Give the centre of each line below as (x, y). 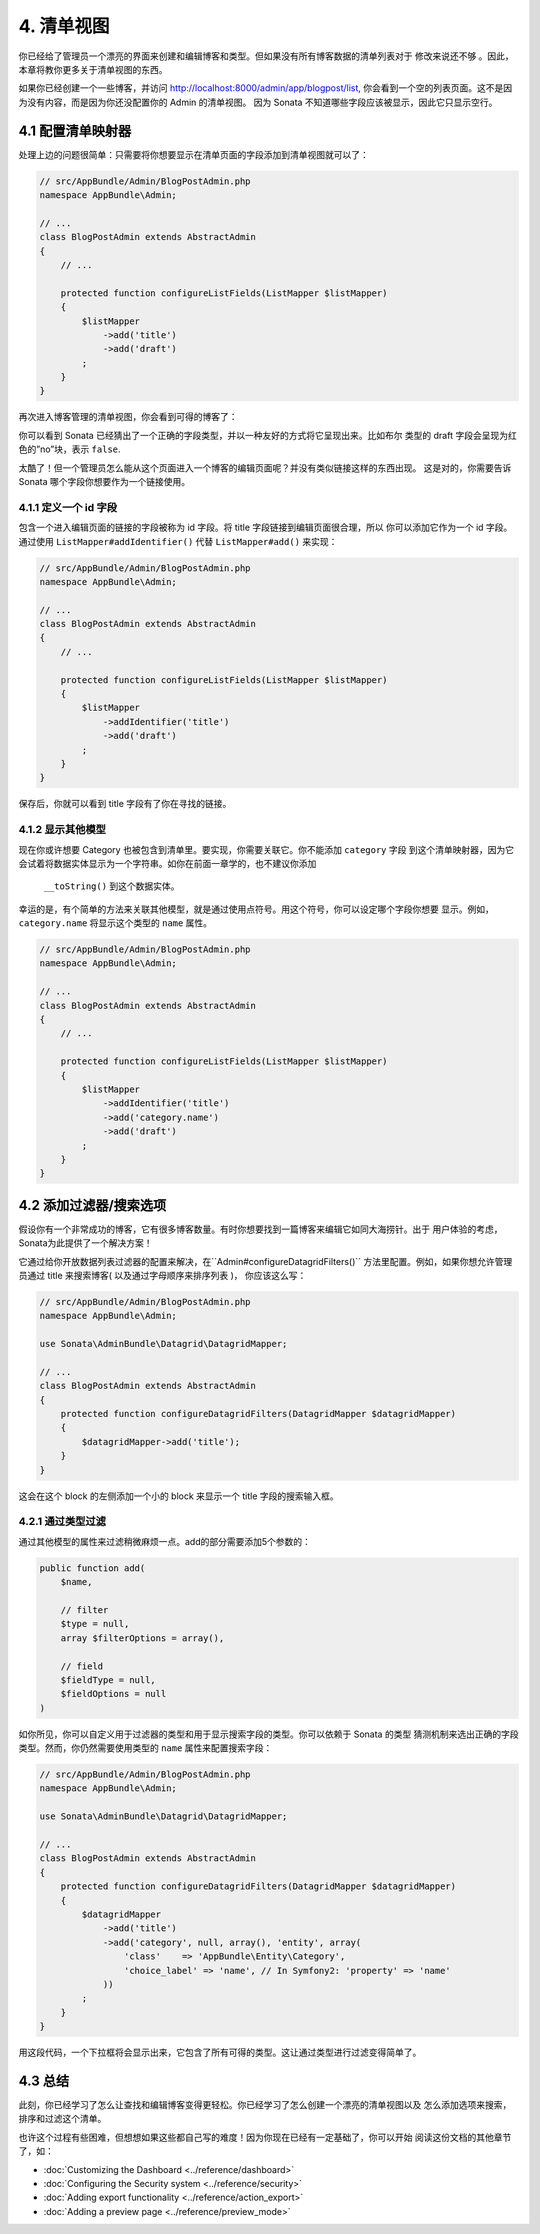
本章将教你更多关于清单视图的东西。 (93, 69)
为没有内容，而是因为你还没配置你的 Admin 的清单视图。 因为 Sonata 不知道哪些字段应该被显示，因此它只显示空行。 (258, 102)
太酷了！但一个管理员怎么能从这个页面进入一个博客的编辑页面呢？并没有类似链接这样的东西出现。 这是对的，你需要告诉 (265, 467)
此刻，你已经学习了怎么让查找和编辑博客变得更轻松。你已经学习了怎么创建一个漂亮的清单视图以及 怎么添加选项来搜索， (265, 2104)
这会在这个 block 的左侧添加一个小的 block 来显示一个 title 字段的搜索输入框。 (178, 1496)
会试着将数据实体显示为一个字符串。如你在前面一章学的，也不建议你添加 (167, 863)
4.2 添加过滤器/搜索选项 (92, 1205)
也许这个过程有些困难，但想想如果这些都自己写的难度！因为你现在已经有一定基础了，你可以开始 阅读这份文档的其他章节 (265, 2137)
